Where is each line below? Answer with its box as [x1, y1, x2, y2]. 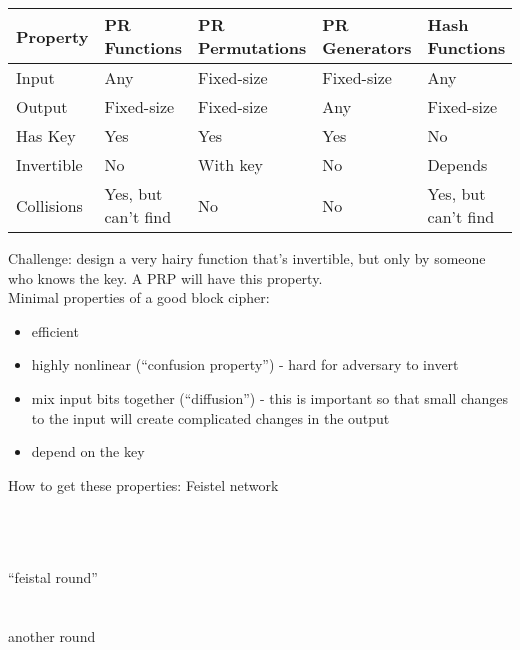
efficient [31, 320, 79, 341]
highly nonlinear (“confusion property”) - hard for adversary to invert [31, 354, 459, 375]
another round [8, 625, 96, 646]
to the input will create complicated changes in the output [31, 407, 390, 428]
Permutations [198, 36, 307, 59]
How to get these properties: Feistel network [8, 474, 279, 495]
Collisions [16, 193, 83, 217]
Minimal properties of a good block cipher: [8, 287, 270, 308]
